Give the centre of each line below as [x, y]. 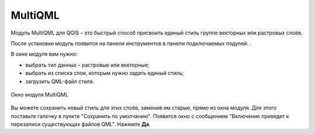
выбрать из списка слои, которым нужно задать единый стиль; [104, 73]
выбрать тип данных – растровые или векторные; [87, 65]
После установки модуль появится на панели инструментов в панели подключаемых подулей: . [131, 43]
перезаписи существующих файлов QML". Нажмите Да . [81, 124]
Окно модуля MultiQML [40, 94]
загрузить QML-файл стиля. [60, 81]
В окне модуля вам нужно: [44, 54]
